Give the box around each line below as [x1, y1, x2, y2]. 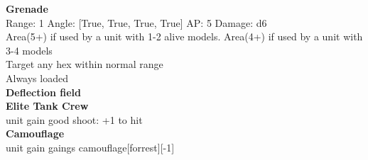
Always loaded [6, 70, 68, 85]
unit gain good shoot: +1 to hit [6, 112, 143, 127]
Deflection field [6, 84, 82, 99]
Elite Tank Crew [6, 98, 89, 113]
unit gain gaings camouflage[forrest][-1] [6, 139, 175, 154]
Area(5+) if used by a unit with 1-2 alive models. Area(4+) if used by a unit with [6, 29, 363, 44]
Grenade [6, 1, 48, 16]
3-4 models [6, 42, 53, 57]
